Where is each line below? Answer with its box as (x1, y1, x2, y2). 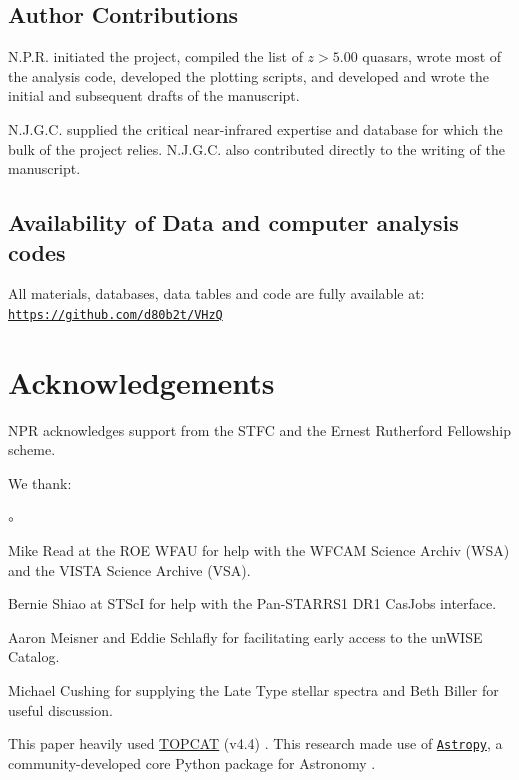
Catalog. (8, 646, 60, 667)
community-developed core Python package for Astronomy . (8, 752, 376, 773)
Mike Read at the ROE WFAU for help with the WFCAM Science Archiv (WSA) (8, 540, 510, 561)
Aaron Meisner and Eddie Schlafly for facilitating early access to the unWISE (8, 626, 483, 647)
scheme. (8, 439, 56, 460)
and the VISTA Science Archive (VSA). (8, 559, 251, 580)
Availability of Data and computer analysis (8, 207, 459, 238)
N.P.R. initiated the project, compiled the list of (8, 46, 303, 67)
